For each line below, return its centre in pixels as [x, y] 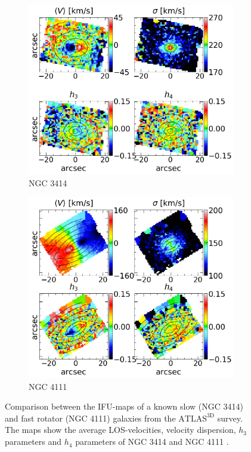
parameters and [33, 442]
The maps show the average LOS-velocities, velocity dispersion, [120, 430]
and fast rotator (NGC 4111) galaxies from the [90, 418]
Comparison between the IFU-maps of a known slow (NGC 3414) [124, 406]
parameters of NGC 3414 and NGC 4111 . [152, 442]
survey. [230, 418]
